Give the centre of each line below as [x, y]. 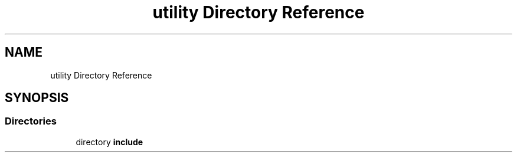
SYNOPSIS [37, 98]
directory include [109, 142]
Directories [31, 121]
